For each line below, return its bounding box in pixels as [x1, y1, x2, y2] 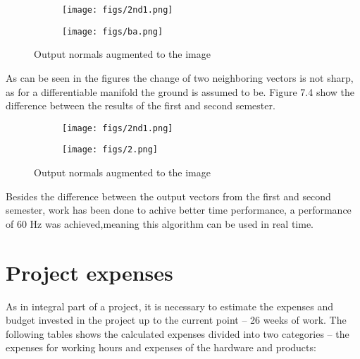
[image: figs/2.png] [62, 145, 159, 155]
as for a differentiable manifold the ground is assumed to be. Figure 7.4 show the [6, 84, 355, 99]
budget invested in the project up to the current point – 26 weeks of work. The [6, 312, 347, 327]
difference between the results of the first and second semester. [6, 98, 275, 113]
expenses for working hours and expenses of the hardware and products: [6, 340, 316, 355]
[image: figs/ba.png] [62, 26, 163, 37]
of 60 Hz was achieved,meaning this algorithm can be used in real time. [6, 216, 314, 231]
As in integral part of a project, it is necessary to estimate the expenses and [6, 298, 333, 313]
